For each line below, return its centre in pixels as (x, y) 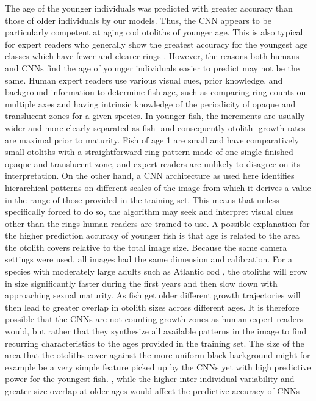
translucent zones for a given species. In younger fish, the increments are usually (155, 116)
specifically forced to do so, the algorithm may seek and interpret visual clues (149, 211)
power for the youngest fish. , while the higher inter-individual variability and (150, 379)
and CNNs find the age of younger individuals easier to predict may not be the (152, 67)
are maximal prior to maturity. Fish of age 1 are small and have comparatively (152, 139)
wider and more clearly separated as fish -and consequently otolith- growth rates (155, 127)
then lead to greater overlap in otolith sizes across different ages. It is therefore (152, 307)
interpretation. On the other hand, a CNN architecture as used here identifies (150, 175)
